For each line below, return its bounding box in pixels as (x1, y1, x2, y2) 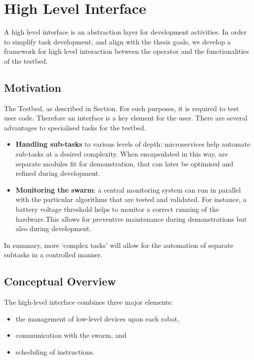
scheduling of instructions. (15, 347, 95, 357)
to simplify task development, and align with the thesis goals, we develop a (4, 36, 231, 46)
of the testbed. (4, 55, 48, 66)
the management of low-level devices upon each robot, (15, 313, 179, 323)
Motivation (4, 80, 61, 95)
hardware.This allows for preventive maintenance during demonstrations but (15, 213, 247, 224)
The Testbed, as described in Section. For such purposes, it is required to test (4, 103, 239, 113)
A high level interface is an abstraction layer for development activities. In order (4, 27, 247, 37)
